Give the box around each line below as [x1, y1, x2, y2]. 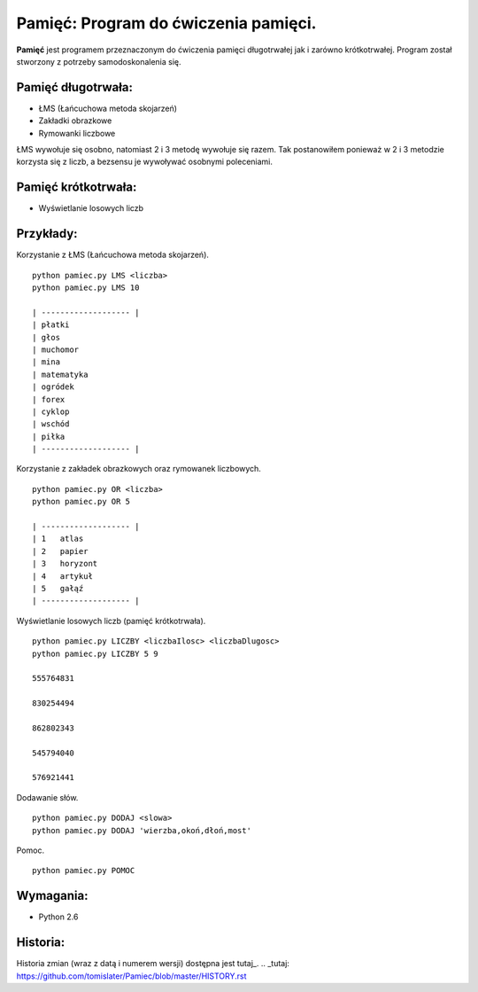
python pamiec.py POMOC [32, 865, 135, 876]
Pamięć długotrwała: [16, 80, 133, 95]
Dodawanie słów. [16, 792, 79, 802]
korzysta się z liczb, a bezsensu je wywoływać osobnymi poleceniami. [16, 156, 274, 168]
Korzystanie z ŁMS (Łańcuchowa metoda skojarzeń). [16, 249, 210, 261]
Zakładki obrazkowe [38, 115, 112, 126]
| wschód [32, 419, 70, 429]
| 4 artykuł [32, 571, 93, 581]
